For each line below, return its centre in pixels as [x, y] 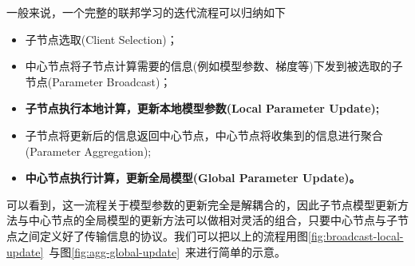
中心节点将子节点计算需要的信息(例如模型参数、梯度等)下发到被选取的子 [214, 66]
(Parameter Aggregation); [88, 151]
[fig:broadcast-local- [356, 235]
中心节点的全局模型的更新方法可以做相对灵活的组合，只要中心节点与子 [213, 220]
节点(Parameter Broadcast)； [98, 81]
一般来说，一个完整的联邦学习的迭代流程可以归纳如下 [146, 12]
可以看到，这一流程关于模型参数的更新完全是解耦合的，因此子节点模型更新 [202, 204]
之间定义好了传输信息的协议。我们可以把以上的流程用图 [162, 235]
